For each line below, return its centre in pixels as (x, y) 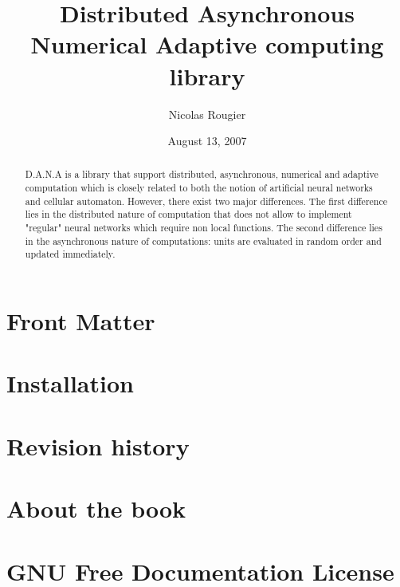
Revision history (98, 445)
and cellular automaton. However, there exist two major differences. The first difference (206, 201)
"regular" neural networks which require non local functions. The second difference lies (204, 228)
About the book (96, 508)
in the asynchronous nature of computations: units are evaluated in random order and (203, 240)
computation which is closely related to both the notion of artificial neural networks (199, 188)
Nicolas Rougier (207, 114)
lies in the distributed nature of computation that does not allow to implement (188, 214)
